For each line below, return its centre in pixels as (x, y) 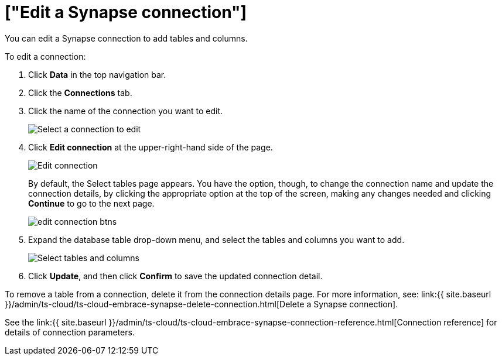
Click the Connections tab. (80, 92)
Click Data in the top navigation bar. (97, 74)
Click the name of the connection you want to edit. (126, 111)
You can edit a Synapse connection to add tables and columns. (126, 38)
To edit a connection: (45, 56)
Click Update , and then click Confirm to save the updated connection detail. (175, 276)
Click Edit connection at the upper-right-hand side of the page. (151, 147)
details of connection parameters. (70, 332)
